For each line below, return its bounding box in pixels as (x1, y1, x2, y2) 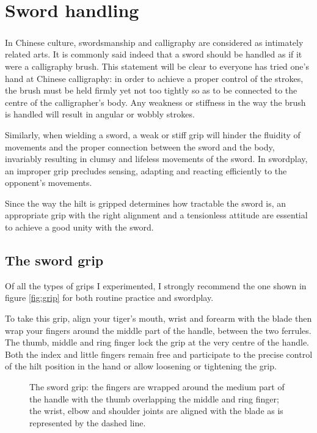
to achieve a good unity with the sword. (5, 221, 154, 234)
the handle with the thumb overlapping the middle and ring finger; (29, 392, 279, 405)
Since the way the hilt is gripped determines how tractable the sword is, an (5, 196, 286, 209)
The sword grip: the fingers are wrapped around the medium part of (29, 380, 285, 393)
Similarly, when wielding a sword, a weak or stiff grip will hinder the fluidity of (5, 128, 301, 141)
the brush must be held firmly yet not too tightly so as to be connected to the (5, 84, 297, 97)
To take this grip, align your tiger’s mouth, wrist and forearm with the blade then (5, 312, 312, 325)
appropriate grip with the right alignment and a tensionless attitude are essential (5, 209, 308, 221)
